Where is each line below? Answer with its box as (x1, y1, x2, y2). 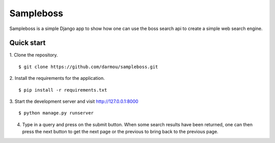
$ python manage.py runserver (18, 110, 94, 116)
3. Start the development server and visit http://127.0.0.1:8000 (9, 98, 139, 104)
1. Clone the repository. (9, 52, 58, 58)
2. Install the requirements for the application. (9, 75, 105, 81)
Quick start (9, 39, 46, 47)
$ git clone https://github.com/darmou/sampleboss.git (18, 64, 158, 70)
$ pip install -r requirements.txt (18, 87, 107, 93)
